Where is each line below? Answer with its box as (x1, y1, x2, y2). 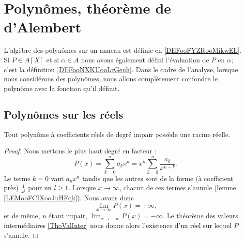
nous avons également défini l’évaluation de (81, 54, 209, 64)
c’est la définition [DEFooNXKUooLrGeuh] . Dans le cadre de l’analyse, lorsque (4, 64, 238, 74)
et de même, (4, 211, 40, 221)
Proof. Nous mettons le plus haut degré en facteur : (4, 146, 156, 156)
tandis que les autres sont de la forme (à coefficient (82, 173, 233, 183)
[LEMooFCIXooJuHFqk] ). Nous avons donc (4, 192, 134, 202)
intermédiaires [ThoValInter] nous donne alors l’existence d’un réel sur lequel (4, 220, 232, 230)
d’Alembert (4, 17, 82, 37)
